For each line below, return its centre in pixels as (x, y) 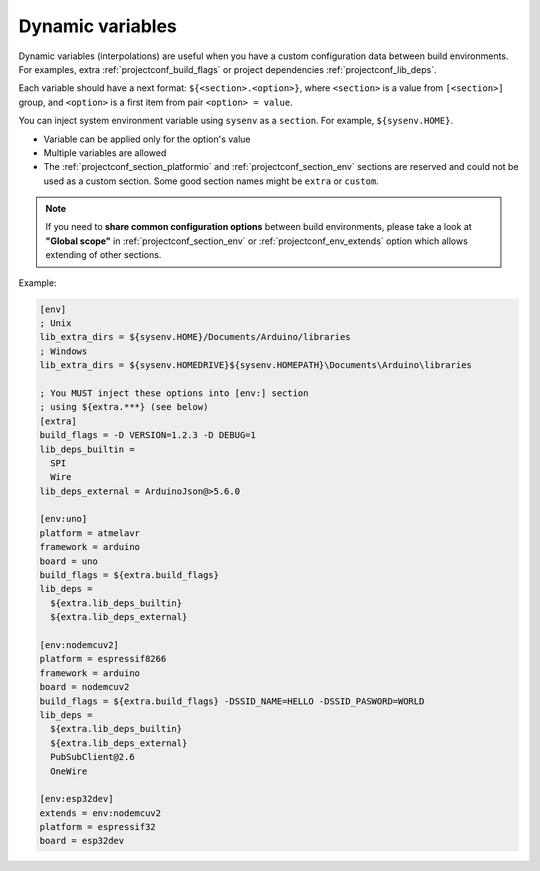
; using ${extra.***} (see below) (124, 407)
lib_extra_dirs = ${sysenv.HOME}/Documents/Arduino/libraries (195, 337)
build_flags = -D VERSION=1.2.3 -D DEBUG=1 (148, 435)
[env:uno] (63, 519)
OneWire (69, 771)
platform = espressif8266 (103, 659)
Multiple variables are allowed (105, 152)
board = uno (69, 561)
